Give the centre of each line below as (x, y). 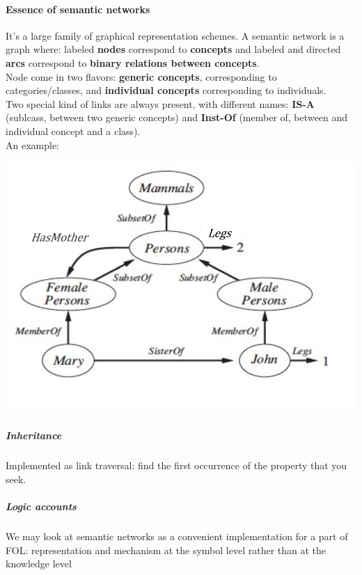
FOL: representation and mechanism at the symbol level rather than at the (166, 550)
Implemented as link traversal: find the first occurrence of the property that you (176, 465)
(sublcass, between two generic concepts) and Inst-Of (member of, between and (176, 117)
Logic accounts (41, 506)
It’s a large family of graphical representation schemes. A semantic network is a (175, 35)
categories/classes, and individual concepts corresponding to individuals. (166, 90)
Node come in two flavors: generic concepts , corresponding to (141, 76)
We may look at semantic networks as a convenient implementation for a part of (177, 536)
